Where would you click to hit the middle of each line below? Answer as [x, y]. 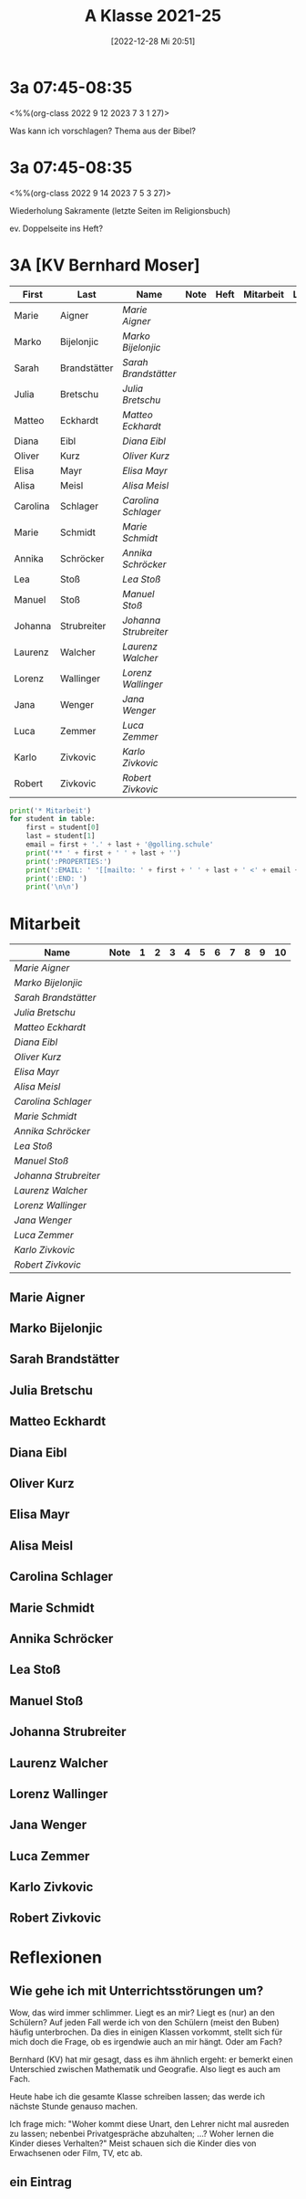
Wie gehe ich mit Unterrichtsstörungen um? [137, 1991]
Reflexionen [56, 1957]
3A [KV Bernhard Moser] [105, 265]
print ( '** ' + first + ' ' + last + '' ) [103, 853]
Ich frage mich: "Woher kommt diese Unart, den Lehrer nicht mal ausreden [149, 2124]
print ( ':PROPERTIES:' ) [69, 861]
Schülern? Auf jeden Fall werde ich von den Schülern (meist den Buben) [144, 2023]
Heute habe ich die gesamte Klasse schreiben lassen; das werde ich [138, 2097]
